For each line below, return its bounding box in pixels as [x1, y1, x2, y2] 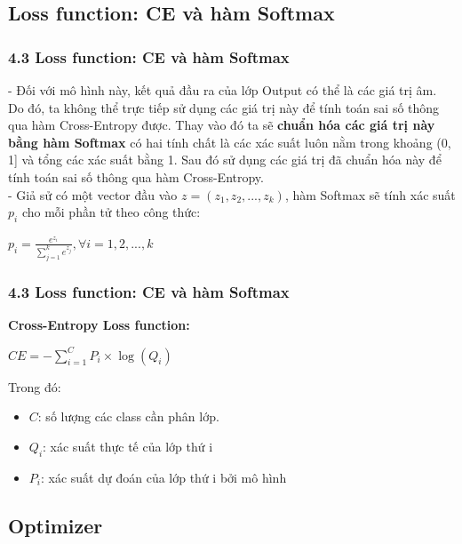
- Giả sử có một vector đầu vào [8, 185, 178, 204]
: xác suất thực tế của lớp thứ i [43, 436, 213, 455]
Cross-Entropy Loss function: [8, 316, 190, 333]
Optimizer [8, 511, 103, 539]
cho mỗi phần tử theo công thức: [21, 203, 201, 221]
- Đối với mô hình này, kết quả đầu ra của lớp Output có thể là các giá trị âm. [8, 81, 437, 99]
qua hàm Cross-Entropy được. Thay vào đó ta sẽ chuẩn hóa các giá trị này [8, 116, 435, 134]
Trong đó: [8, 377, 61, 396]
